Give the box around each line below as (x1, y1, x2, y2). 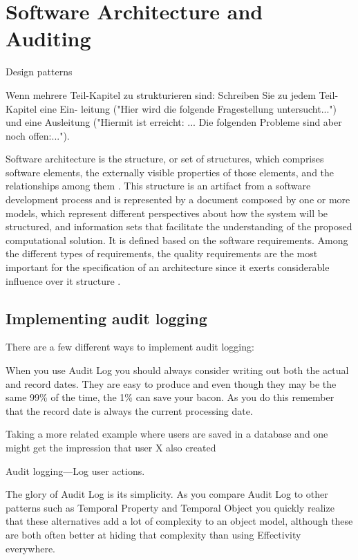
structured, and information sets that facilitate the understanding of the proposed (6, 219, 352, 234)
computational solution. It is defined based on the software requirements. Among (6, 232, 348, 247)
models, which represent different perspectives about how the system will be (6, 205, 328, 220)
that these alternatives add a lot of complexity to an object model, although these (6, 514, 353, 528)
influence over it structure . (6, 273, 121, 288)
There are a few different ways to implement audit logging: (6, 339, 254, 354)
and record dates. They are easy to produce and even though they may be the (6, 376, 337, 391)
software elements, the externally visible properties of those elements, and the (6, 165, 335, 179)
